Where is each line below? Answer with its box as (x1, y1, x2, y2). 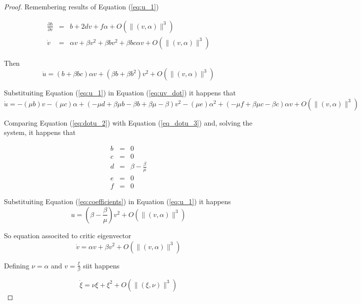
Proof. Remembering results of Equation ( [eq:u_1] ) (4, 1, 159, 11)
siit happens (83, 260, 120, 270)
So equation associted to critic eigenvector (4, 230, 132, 240)
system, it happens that (4, 127, 76, 137)
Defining (4, 260, 30, 270)
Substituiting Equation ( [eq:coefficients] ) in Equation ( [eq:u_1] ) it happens (4, 196, 231, 207)
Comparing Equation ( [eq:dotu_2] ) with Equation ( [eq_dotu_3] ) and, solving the (4, 117, 253, 128)
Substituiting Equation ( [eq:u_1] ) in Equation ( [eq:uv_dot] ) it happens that (4, 87, 236, 98)
